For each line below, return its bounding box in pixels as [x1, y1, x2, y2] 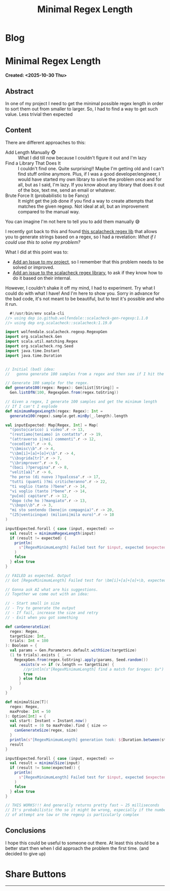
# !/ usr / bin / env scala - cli [10, 311, 65, 316]
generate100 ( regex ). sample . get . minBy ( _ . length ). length [10, 413, 128, 419]
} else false [18, 676, 47, 681]
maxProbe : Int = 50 [10, 709, 51, 714]
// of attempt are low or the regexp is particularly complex [5, 812, 139, 817]
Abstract [5, 87, 34, 96]
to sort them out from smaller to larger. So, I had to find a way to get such [5, 106, 158, 112]
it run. [5, 301, 18, 307]
